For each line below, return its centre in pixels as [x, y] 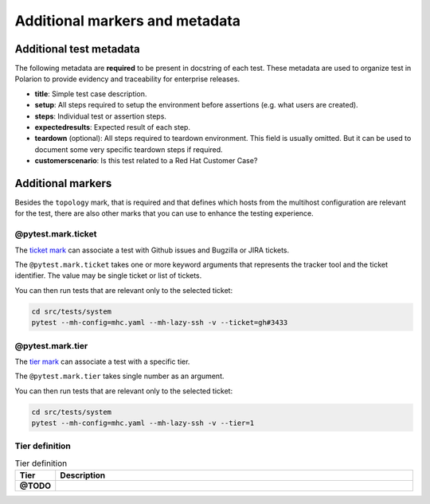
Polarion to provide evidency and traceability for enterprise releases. [127, 79]
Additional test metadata [78, 49]
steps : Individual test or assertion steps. [101, 116]
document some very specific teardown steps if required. [129, 149]
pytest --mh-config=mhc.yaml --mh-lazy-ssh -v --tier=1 [143, 423]
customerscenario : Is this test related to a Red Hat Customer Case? [146, 161]
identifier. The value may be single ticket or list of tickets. [108, 275]
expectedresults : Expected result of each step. [113, 127]
